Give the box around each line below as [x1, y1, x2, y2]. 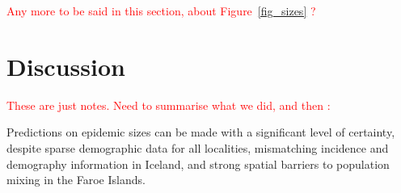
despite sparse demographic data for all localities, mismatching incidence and [6, 139, 389, 156]
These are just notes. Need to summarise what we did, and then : [6, 96, 331, 113]
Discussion [6, 49, 125, 82]
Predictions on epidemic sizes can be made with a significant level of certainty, [6, 124, 395, 141]
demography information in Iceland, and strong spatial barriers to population [6, 155, 390, 172]
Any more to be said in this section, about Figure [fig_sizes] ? [6, 2, 316, 19]
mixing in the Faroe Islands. [6, 171, 146, 188]
